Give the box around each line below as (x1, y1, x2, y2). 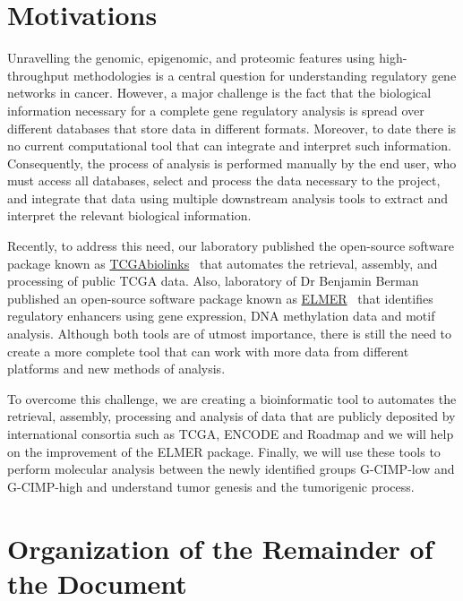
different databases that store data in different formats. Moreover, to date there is (7, 118, 457, 137)
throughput (7, 65, 70, 84)
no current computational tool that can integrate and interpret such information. (7, 136, 451, 155)
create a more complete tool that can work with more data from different (7, 341, 409, 360)
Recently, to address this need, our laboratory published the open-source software (7, 236, 455, 255)
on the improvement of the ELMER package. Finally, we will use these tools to (7, 442, 441, 460)
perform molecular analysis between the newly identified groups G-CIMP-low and (7, 459, 455, 478)
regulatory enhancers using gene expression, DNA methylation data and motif (7, 306, 435, 325)
